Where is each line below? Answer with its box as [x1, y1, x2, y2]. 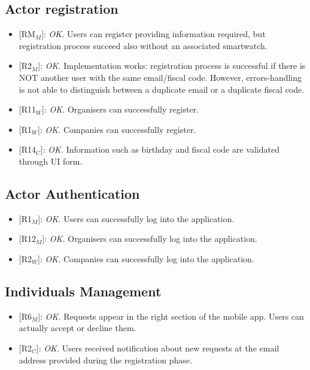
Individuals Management [5, 281, 162, 300]
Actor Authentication [5, 184, 140, 202]
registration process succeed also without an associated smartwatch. [19, 39, 268, 51]
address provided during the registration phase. [19, 353, 192, 366]
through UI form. [19, 154, 83, 167]
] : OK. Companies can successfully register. [38, 123, 196, 135]
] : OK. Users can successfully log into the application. [38, 212, 235, 225]
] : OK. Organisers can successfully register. [42, 103, 199, 116]
